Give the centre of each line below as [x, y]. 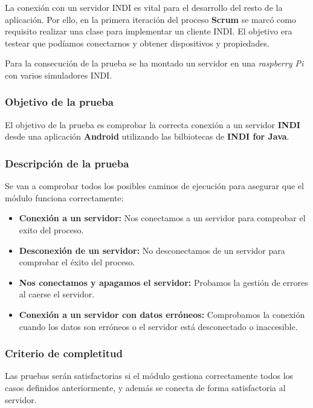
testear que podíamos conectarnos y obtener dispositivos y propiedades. [137, 43]
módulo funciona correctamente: [64, 197]
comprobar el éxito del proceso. [77, 262]
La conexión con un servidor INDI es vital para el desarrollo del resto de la [144, 7]
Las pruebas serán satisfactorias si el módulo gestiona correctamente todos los [149, 376]
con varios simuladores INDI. [59, 75]
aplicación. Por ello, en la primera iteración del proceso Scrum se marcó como [150, 19]
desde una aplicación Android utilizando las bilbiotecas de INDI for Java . [147, 136]
